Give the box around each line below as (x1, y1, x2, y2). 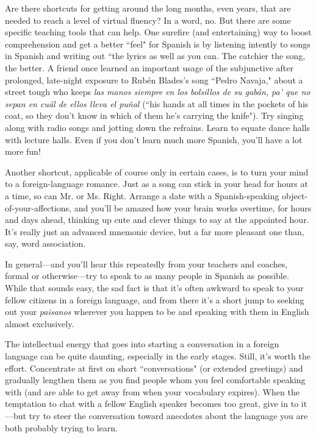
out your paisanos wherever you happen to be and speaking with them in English (5, 305, 309, 318)
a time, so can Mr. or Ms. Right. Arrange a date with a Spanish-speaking (5, 189, 279, 202)
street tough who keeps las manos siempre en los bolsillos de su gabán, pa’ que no (5, 85, 311, 98)
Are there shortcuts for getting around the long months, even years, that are (5, 2, 291, 14)
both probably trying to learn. (5, 421, 118, 434)
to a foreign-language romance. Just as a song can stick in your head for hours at (5, 177, 308, 190)
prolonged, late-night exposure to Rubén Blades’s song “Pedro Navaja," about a (5, 73, 303, 86)
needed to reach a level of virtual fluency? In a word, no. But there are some (5, 13, 291, 26)
